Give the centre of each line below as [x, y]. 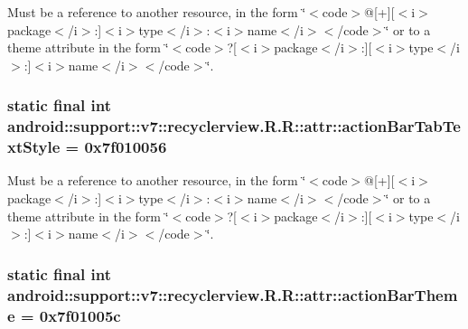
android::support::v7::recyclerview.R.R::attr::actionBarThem [233, 294]
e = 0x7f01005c [64, 315]
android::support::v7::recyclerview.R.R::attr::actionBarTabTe [234, 126]
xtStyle [34, 147]
